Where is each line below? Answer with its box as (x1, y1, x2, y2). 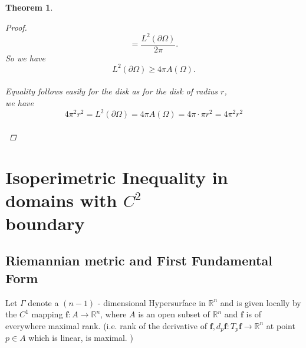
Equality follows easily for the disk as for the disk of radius (5, 85, 218, 97)
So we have (5, 51, 45, 64)
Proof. (5, 21, 27, 33)
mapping (31, 308, 63, 320)
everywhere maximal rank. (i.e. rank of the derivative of (5, 319, 208, 331)
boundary (5, 211, 85, 235)
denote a (28, 296, 59, 308)
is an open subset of (138, 308, 210, 320)
